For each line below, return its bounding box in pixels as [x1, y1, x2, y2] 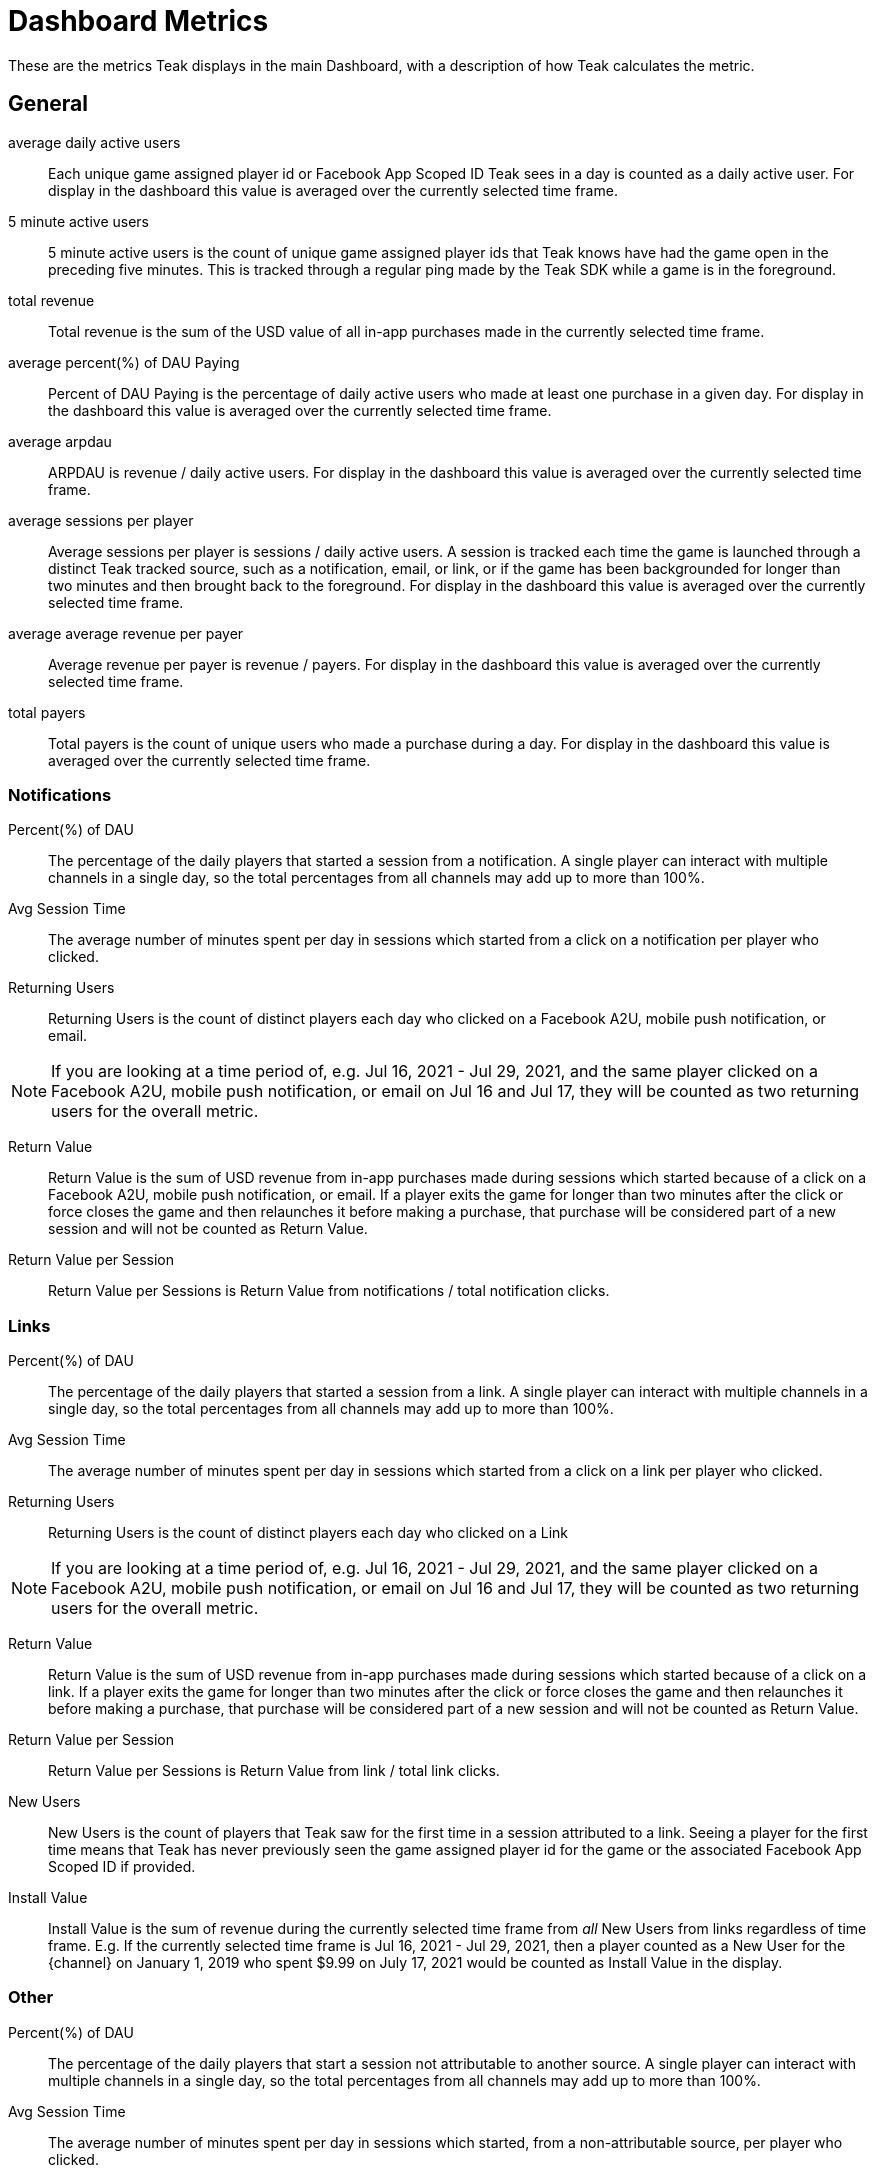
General [8, 91, 89, 117]
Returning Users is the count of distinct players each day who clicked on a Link [48, 1524, 569, 1542]
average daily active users [8, 133, 181, 151]
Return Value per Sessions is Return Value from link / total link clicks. [48, 1762, 500, 1780]
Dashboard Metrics [8, 4, 269, 38]
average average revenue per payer [8, 624, 244, 642]
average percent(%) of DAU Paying [8, 353, 240, 371]
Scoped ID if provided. [48, 1858, 196, 1876]
